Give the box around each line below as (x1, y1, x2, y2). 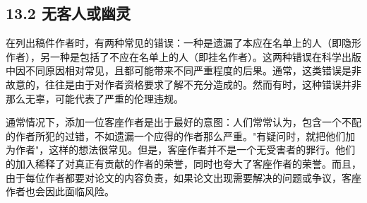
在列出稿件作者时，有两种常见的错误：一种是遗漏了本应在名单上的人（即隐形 (6, 35, 361, 50)
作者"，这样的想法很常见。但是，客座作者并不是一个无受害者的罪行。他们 (15, 142, 356, 157)
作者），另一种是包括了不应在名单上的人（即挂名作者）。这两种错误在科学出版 (6, 49, 361, 64)
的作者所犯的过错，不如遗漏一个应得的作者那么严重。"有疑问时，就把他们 (6, 128, 346, 143)
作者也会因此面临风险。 (6, 184, 114, 199)
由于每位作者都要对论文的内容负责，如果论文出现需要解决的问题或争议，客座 (6, 170, 361, 185)
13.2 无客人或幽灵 (6, 2, 131, 24)
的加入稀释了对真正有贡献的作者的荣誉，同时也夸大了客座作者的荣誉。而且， (6, 156, 361, 170)
